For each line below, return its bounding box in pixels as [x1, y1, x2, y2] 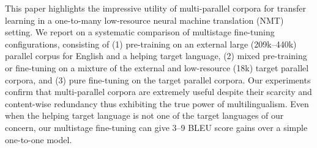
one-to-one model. [5, 133, 72, 146]
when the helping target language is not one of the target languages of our [5, 109, 284, 122]
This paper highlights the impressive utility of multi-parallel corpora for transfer [5, 2, 306, 14]
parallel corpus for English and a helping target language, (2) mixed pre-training [5, 49, 307, 62]
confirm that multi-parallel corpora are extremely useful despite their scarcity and [5, 85, 312, 98]
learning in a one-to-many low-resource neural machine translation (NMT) [5, 13, 284, 26]
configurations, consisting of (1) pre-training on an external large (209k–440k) [5, 37, 297, 50]
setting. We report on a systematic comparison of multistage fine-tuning [5, 26, 275, 38]
